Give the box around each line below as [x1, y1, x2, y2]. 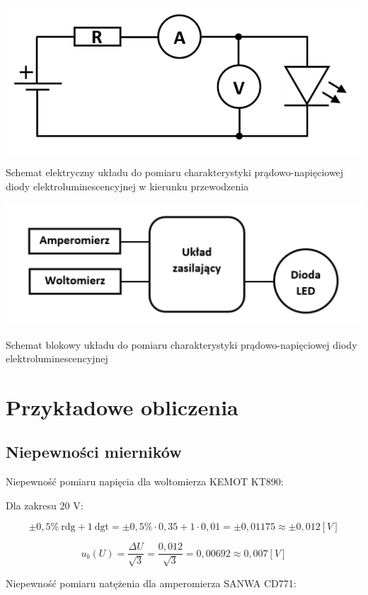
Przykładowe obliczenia [6, 392, 238, 421]
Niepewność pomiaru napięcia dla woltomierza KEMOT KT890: [6, 474, 284, 489]
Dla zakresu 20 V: [6, 497, 84, 512]
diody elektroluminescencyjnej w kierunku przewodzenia [6, 179, 249, 194]
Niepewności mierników [6, 441, 182, 463]
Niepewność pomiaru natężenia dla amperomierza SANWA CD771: [6, 575, 297, 590]
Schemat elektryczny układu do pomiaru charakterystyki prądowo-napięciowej [6, 165, 344, 180]
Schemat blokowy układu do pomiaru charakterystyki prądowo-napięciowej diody [6, 337, 357, 352]
